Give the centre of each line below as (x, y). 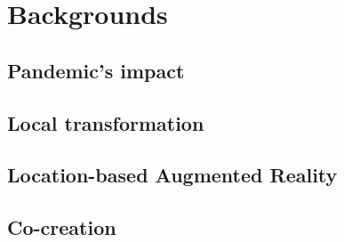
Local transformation (106, 122)
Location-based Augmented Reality (172, 175)
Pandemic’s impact (96, 70)
